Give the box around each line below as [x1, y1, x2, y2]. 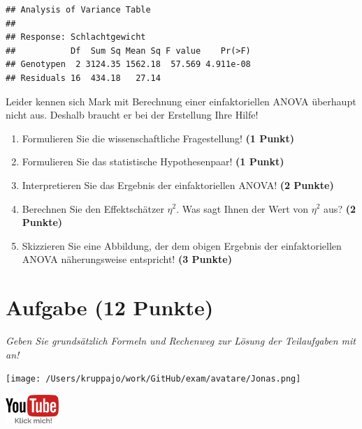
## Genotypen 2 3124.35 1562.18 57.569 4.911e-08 [6, 59, 251, 70]
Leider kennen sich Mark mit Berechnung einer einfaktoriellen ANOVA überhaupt [6, 93, 356, 108]
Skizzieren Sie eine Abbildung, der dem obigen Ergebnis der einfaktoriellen [22, 238, 342, 253]
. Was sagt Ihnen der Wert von [176, 201, 309, 216]
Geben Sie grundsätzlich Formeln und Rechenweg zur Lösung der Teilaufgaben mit [6, 333, 356, 348]
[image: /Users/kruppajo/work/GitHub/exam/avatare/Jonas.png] [6, 374, 301, 384]
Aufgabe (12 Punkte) [6, 293, 214, 322]
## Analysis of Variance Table [6, 5, 151, 15]
